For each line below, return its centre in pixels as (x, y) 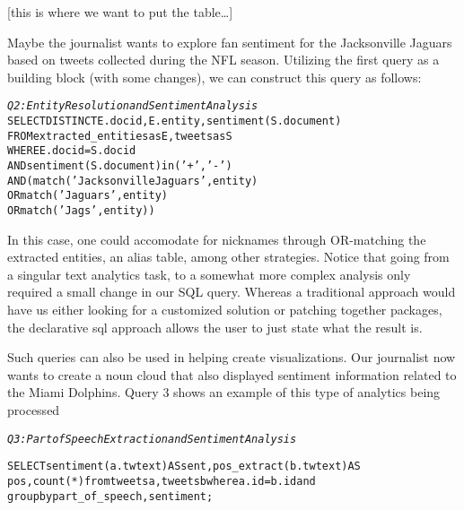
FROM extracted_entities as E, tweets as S (120, 136)
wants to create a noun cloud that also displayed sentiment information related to (232, 374)
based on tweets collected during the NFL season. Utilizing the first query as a (223, 60)
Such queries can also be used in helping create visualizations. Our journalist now (232, 357)
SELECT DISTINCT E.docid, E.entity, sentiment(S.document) (175, 121)
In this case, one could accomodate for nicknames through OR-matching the (217, 239)
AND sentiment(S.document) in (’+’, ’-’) (120, 166)
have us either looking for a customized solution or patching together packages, (225, 309)
